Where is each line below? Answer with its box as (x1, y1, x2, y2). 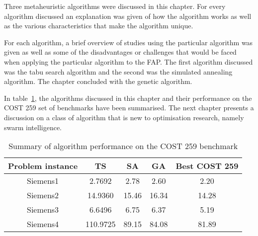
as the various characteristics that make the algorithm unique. (4, 20, 193, 31)
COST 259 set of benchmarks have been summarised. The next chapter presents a (4, 102, 254, 113)
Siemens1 (27, 175, 59, 187)
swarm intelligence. (4, 122, 62, 132)
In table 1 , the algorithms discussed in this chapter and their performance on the (4, 92, 252, 103)
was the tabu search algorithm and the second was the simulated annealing (4, 66, 233, 77)
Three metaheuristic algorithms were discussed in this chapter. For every (4, 1, 226, 11)
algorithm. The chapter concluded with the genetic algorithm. (4, 76, 192, 86)
